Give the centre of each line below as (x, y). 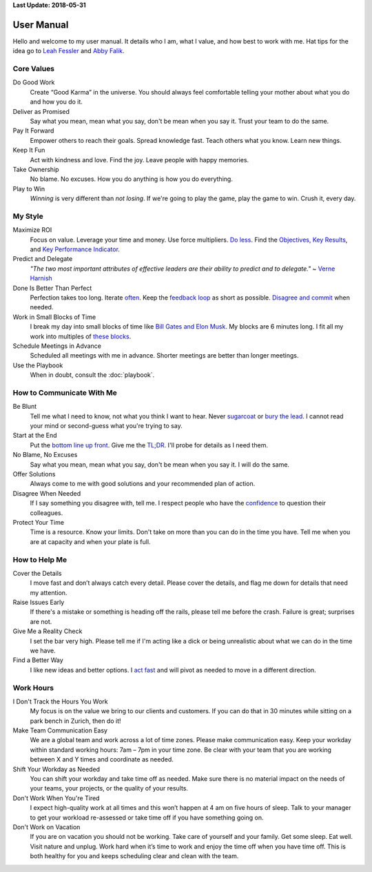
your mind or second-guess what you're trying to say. (106, 426)
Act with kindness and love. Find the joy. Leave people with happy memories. (139, 159)
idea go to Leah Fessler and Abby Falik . (69, 51)
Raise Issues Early (39, 602)
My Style (28, 216)
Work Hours (33, 688)
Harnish (41, 278)
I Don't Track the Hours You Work (60, 701)
